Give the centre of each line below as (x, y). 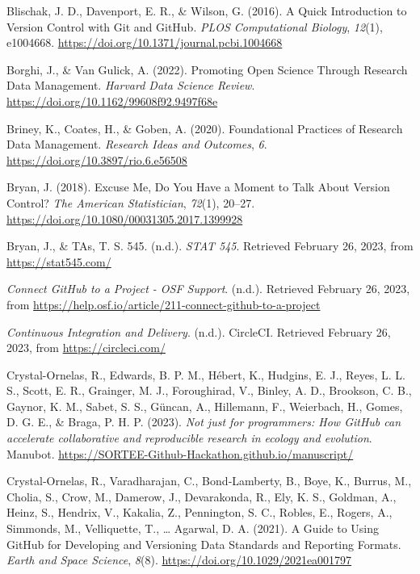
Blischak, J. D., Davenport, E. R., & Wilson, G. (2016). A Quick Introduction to (207, 10)
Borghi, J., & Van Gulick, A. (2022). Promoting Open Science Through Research (207, 69)
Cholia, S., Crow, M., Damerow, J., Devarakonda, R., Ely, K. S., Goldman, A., (202, 496)
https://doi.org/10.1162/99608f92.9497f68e (112, 101)
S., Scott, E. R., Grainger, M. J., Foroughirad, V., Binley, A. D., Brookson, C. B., (209, 390)
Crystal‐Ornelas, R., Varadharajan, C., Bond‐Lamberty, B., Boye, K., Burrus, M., (209, 481)
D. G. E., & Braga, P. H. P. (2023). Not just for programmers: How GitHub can (204, 422)
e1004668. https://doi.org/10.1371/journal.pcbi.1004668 (145, 42)
